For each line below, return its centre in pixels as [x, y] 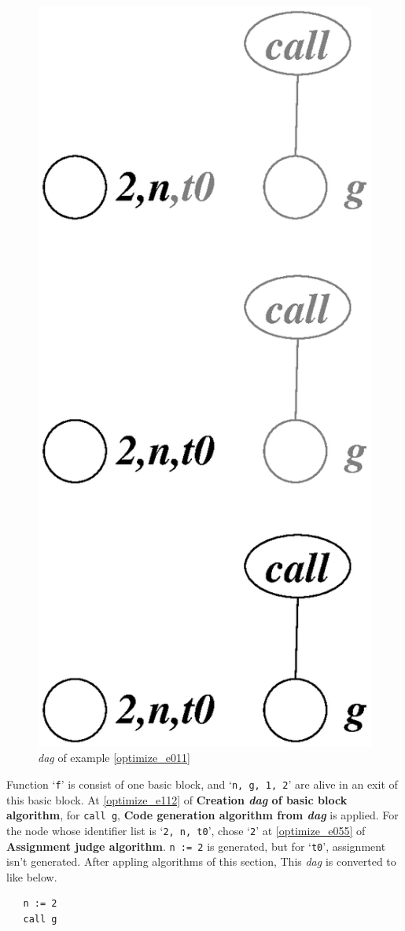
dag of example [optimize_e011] [114, 758]
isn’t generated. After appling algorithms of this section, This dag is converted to [201, 861]
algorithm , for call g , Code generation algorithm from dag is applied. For [202, 815]
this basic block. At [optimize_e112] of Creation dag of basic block [177, 799]
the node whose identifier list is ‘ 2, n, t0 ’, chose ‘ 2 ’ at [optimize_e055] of [186, 830]
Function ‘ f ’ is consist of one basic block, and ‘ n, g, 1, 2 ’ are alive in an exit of [202, 784]
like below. [32, 876]
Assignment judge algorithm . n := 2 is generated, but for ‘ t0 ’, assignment [196, 846]
